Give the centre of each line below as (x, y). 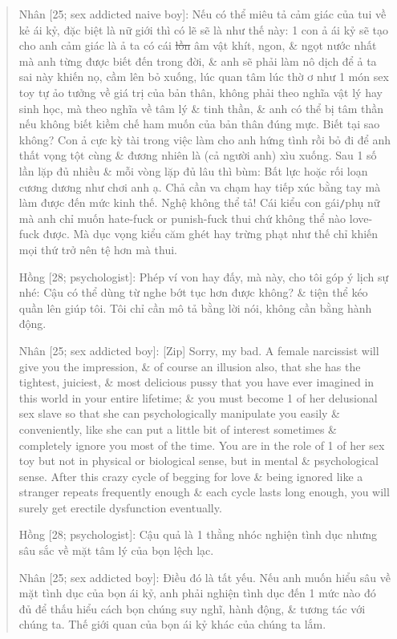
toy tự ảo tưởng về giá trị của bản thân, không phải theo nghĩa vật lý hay (201, 92)
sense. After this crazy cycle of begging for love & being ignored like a (191, 476)
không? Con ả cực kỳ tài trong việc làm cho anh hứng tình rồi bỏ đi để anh (205, 139)
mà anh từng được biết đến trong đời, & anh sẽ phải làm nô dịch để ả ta (198, 61)
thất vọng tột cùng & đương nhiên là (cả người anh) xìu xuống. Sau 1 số (198, 155)
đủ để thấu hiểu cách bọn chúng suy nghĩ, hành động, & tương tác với (192, 608)
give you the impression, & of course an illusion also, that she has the (190, 366)
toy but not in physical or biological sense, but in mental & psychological (198, 461)
